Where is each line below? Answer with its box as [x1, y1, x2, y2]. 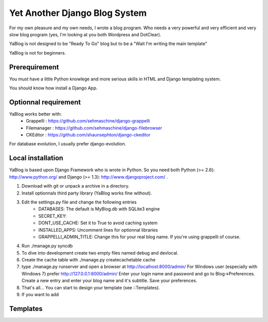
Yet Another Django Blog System [9, 7, 147, 18]
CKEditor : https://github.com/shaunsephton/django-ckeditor [26, 132, 151, 138]
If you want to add [21, 292, 59, 298]
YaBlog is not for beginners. [9, 50, 67, 56]
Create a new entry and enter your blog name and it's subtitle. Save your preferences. [21, 278, 198, 284]
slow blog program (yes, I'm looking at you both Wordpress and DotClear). [9, 31, 161, 37]
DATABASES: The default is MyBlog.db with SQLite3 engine [38, 206, 160, 212]
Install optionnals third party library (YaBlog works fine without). [21, 190, 152, 196]
